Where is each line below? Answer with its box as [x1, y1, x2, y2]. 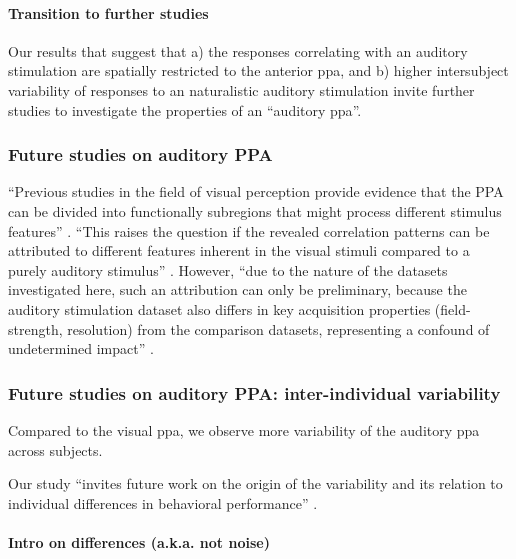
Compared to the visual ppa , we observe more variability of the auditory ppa [8, 419, 480, 440]
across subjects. [8, 439, 103, 460]
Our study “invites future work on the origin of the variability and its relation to [8, 473, 503, 494]
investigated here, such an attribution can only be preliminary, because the [8, 279, 467, 300]
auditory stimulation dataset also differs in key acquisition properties [8, 298, 431, 319]
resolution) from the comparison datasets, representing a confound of [67, 318, 490, 339]
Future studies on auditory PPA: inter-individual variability [8, 380, 501, 405]
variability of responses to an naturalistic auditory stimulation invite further [8, 79, 475, 100]
